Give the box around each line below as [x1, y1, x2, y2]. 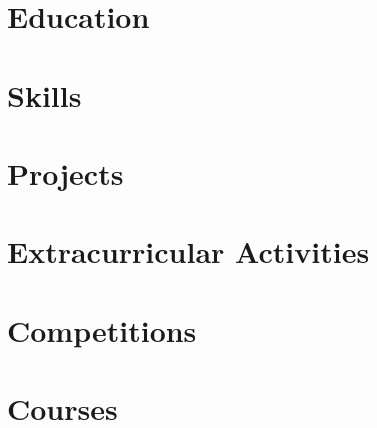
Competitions [7, 309, 197, 350]
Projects [7, 152, 124, 193]
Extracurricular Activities [7, 231, 370, 272]
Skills [7, 74, 82, 115]
